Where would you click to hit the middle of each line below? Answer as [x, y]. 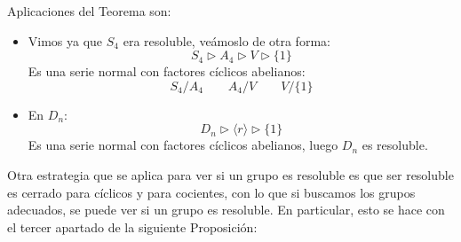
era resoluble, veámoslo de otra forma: [227, 40]
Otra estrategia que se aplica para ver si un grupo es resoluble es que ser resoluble [230, 174]
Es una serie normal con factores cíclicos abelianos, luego [183, 145]
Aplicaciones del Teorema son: [89, 11]
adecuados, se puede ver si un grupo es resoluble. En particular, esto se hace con [226, 210]
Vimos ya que [65, 40]
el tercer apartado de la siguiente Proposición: [132, 226]
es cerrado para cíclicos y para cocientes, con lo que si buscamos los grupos [211, 192]
